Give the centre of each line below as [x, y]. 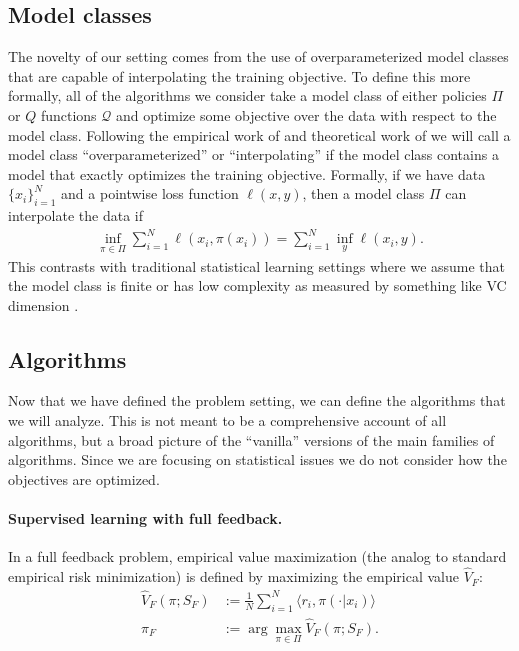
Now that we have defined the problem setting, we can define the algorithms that [257, 400]
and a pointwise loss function [150, 193]
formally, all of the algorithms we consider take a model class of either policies [247, 95]
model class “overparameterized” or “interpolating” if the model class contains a [253, 154]
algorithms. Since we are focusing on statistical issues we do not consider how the [257, 459]
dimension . [43, 304]
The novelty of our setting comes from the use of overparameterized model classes [258, 56]
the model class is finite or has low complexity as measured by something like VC [257, 285]
